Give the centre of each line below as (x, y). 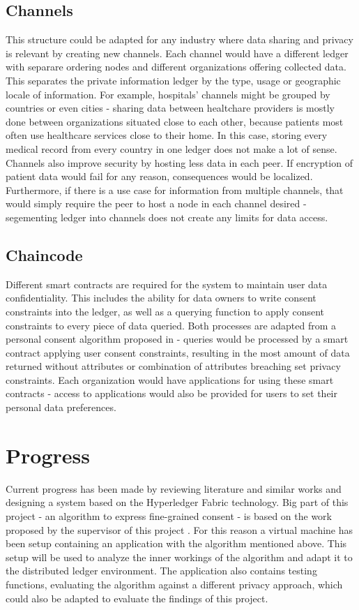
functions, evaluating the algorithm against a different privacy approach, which (174, 584)
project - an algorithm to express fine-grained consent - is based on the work (169, 515)
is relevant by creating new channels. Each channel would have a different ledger (177, 53)
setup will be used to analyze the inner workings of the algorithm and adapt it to (179, 557)
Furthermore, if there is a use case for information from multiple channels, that (175, 189)
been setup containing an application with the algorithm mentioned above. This (176, 543)
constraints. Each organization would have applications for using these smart (170, 379)
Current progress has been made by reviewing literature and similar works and (174, 488)
